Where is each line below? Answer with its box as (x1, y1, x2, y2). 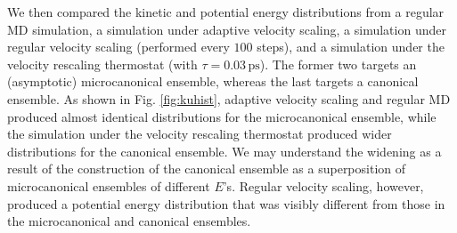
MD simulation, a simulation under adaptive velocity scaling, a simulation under (7, 20, 446, 38)
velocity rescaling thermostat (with (7, 54, 198, 73)
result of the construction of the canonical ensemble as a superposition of (7, 159, 406, 178)
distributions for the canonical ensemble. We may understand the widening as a (7, 141, 442, 160)
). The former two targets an (259, 54, 417, 73)
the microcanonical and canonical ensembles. (7, 212, 251, 230)
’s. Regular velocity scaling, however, (223, 176, 424, 195)
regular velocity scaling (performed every (7, 37, 230, 56)
